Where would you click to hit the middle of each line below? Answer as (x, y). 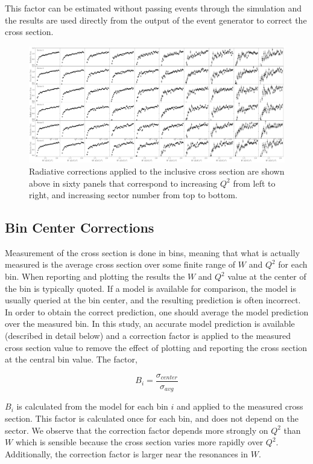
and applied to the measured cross (240, 406)
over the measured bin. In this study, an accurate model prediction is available (150, 324)
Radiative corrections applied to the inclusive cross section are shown (157, 171)
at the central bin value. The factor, (71, 359)
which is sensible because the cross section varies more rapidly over (139, 442)
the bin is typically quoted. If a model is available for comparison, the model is (150, 288)
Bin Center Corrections (80, 227)
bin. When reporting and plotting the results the (95, 276)
